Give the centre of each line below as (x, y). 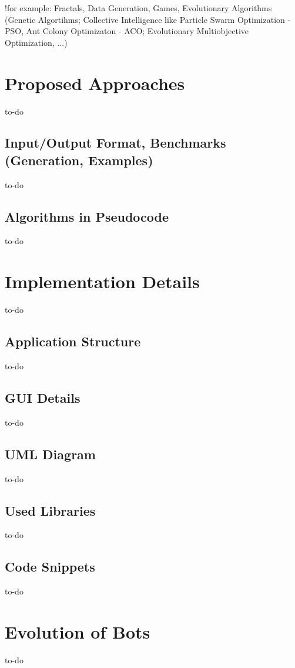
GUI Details (43, 397)
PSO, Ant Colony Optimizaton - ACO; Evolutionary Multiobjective (127, 31)
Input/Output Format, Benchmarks (115, 143)
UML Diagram (50, 454)
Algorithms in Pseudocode (87, 216)
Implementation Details (102, 281)
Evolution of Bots (78, 631)
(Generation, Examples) (79, 160)
